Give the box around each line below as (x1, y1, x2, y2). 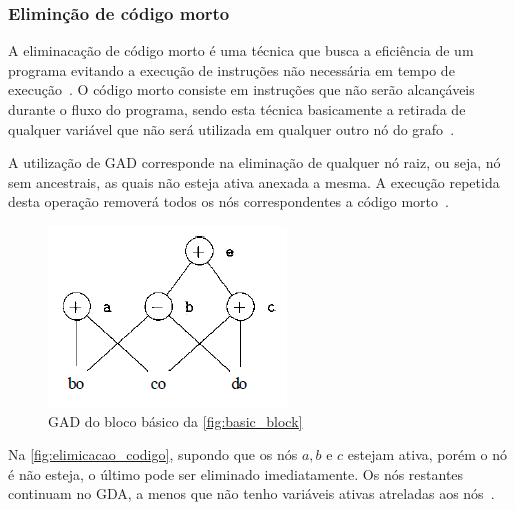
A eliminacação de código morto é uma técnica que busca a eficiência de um (8, 40, 474, 61)
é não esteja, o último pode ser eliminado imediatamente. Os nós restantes (8, 463, 464, 484)
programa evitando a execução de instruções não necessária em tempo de (8, 59, 455, 80)
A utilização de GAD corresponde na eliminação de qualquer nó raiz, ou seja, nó (8, 152, 501, 173)
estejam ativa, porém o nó (347, 444, 507, 465)
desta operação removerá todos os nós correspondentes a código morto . (8, 191, 449, 212)
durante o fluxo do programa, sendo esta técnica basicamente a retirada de (8, 99, 466, 119)
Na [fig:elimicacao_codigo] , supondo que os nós (8, 444, 298, 465)
